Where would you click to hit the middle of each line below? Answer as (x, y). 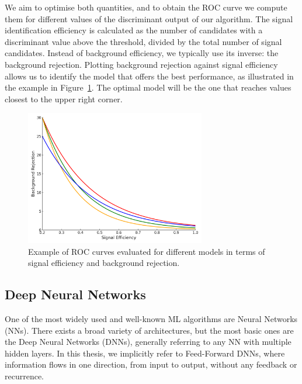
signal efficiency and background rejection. (104, 263)
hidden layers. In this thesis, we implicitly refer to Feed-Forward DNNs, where (145, 353)
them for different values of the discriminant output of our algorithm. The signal (149, 18)
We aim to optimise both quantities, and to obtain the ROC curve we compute (146, 7)
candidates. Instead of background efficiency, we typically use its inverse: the (142, 53)
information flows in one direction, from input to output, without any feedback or (151, 364)
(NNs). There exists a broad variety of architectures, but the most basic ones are (149, 330)
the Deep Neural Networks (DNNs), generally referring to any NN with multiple (148, 342)
